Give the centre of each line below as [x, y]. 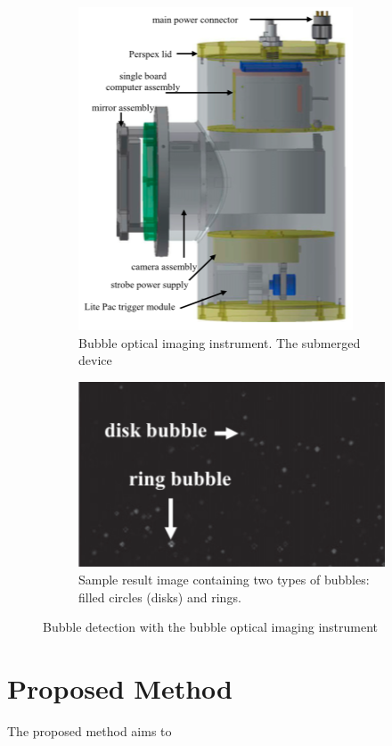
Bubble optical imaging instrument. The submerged [220, 342]
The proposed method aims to [90, 730]
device [95, 360]
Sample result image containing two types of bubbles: [224, 579]
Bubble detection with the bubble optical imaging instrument [211, 627]
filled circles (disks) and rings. [160, 597]
